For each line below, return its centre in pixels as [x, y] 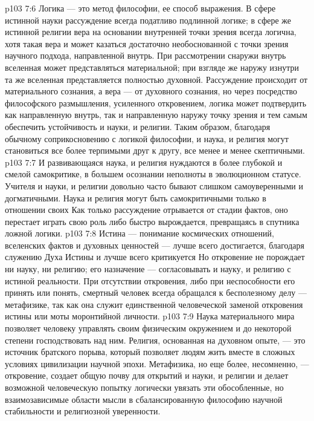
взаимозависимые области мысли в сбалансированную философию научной [144, 399]
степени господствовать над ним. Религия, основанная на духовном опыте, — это [155, 340]
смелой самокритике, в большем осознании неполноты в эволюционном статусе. [153, 174]
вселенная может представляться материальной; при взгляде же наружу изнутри [152, 67]
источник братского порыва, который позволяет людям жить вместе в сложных [150, 352]
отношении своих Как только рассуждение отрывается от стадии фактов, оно [146, 210]
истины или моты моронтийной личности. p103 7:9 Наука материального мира [150, 316]
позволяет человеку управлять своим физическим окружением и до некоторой [148, 328]
